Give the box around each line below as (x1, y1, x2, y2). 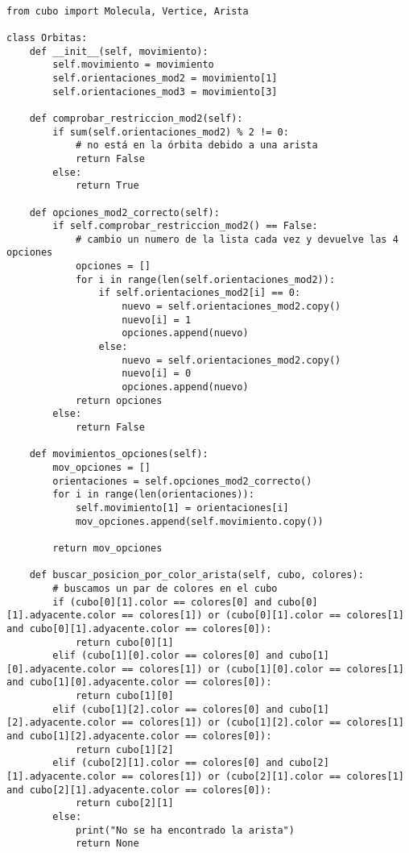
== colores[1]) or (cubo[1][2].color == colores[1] (122, 717, 404, 729)
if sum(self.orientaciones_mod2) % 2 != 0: (52, 126, 289, 138)
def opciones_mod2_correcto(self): (29, 206, 220, 218)
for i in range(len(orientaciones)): (52, 489, 254, 501)
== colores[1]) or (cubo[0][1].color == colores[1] (122, 610, 404, 622)
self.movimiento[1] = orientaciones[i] (75, 501, 289, 514)
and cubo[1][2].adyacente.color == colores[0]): (6, 730, 272, 743)
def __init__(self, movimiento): (29, 45, 209, 57)
